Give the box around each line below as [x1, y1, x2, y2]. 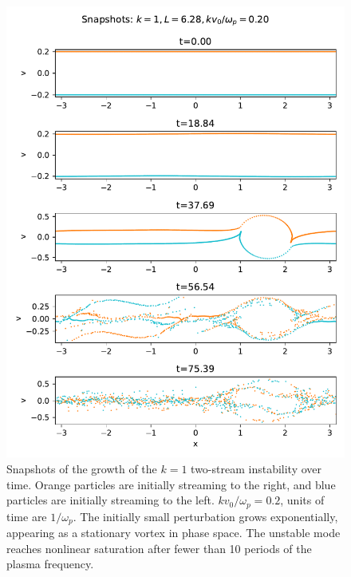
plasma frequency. [6, 555, 94, 572]
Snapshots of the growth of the [6, 460, 157, 476]
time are [6, 508, 47, 524]
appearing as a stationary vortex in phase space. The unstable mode [6, 524, 341, 541]
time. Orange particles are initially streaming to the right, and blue [6, 476, 336, 492]
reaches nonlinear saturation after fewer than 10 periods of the [6, 539, 312, 556]
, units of [280, 492, 325, 508]
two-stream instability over [191, 460, 322, 476]
